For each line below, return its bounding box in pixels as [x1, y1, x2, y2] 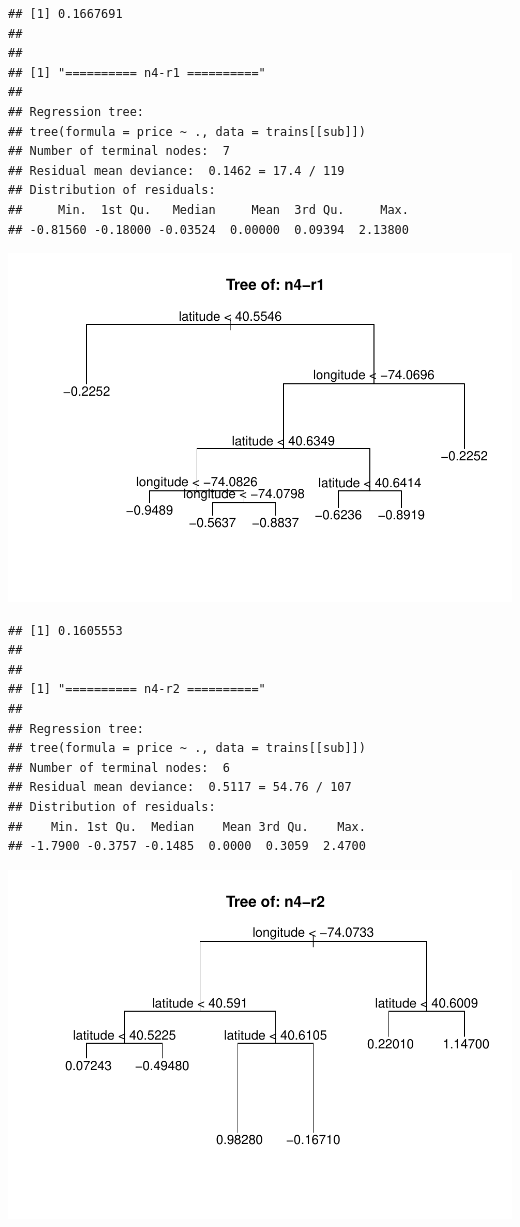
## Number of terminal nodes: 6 [8, 760, 230, 775]
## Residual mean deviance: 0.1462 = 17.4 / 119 [8, 163, 345, 178]
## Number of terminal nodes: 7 [8, 144, 230, 159]
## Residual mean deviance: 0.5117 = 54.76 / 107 [8, 780, 352, 795]
